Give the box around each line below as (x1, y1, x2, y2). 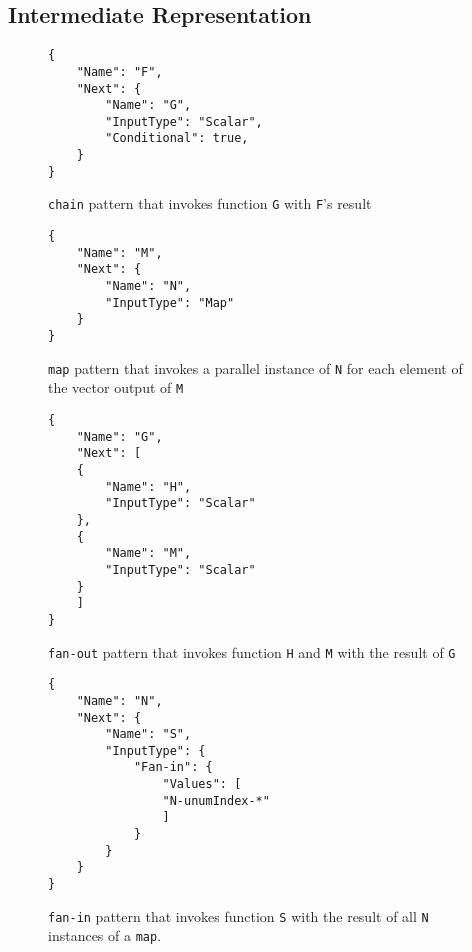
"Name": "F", (76, 64, 163, 79)
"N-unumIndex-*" (162, 793, 270, 808)
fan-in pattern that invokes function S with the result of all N (48, 905, 429, 926)
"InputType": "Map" (105, 295, 235, 310)
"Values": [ (162, 777, 242, 792)
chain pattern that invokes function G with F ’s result (48, 193, 372, 214)
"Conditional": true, (105, 131, 249, 146)
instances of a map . (48, 925, 162, 946)
